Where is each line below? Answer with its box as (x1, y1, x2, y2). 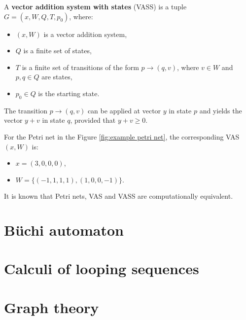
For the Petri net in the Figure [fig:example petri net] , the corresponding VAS (4, 131, 240, 142)
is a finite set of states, (23, 45, 92, 56)
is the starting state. (38, 88, 100, 98)
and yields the (199, 105, 242, 115)
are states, (41, 71, 72, 82)
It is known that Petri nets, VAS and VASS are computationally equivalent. (4, 191, 233, 201)
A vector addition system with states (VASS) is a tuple (4, 1, 187, 11)
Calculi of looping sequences (4, 258, 199, 279)
